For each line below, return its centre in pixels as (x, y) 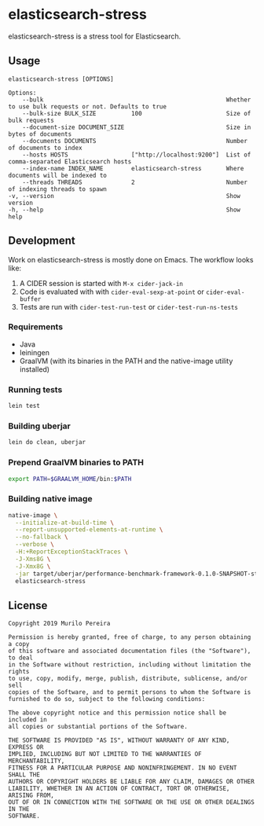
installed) (34, 369)
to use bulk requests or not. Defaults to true (88, 106)
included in (27, 720)
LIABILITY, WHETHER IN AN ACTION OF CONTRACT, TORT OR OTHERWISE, (119, 789)
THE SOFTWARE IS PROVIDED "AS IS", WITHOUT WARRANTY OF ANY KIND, (119, 740)
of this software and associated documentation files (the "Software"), (130, 651)
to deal (21, 658)
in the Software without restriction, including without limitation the (130, 665)
